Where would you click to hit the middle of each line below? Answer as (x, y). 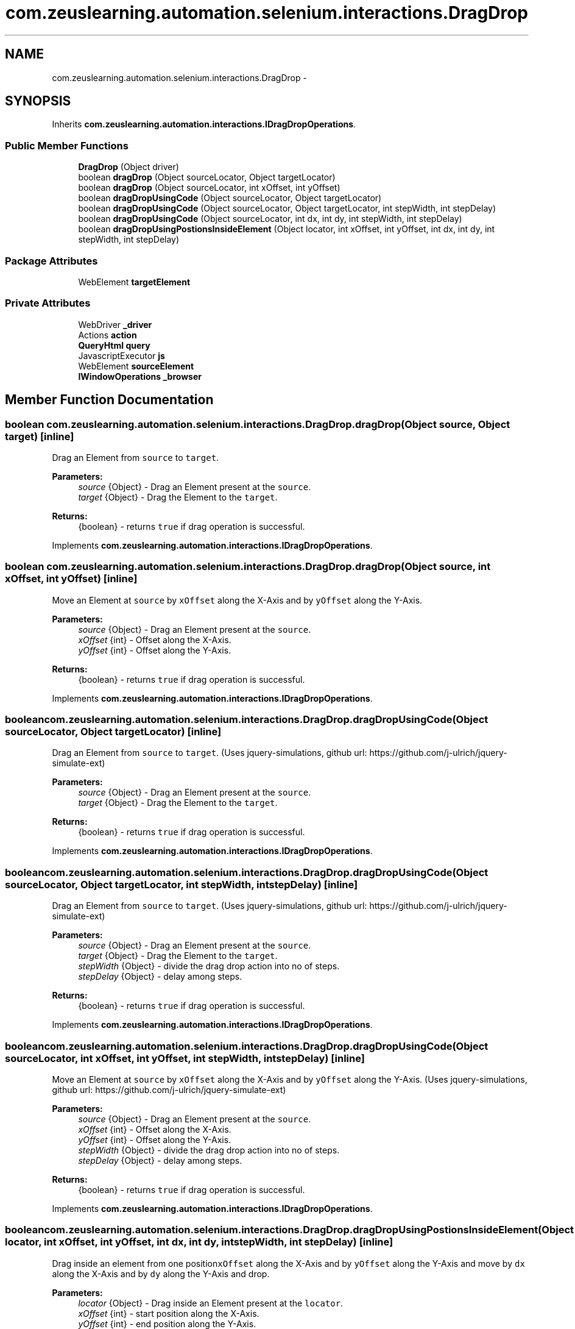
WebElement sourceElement (136, 366)
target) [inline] (40, 436)
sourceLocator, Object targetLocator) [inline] (113, 732)
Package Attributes (51, 261)
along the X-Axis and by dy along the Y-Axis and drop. (161, 1274)
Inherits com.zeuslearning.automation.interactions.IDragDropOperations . (204, 124)
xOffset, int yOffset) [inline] (71, 579)
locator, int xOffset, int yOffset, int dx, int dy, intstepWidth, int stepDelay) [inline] (199, 1242)
